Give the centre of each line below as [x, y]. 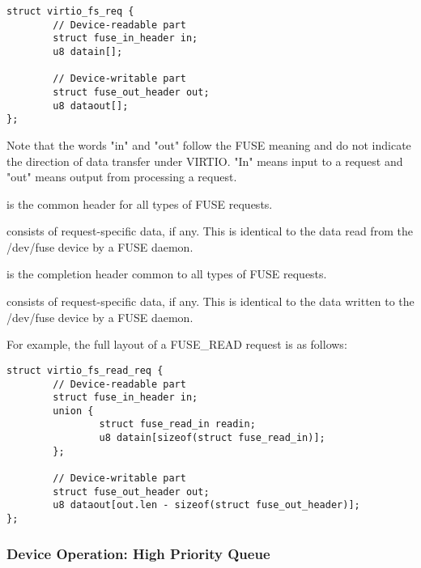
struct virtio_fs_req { [70, 11]
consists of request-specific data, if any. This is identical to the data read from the [210, 231]
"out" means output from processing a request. [122, 177]
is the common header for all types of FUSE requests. [140, 203]
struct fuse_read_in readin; [177, 424]
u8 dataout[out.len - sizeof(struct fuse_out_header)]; [206, 505]
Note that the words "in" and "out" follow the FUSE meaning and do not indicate [209, 144]
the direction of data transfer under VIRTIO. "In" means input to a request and [205, 161]
